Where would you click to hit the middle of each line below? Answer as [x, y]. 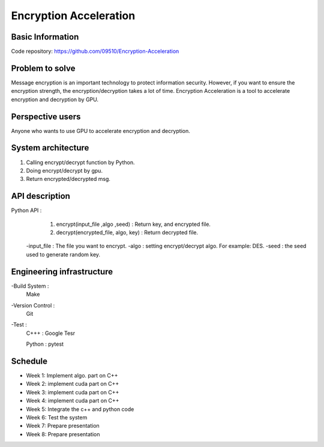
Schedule [29, 361]
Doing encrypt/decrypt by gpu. [64, 170]
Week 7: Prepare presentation [63, 426]
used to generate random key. [63, 254]
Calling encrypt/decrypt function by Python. [80, 162]
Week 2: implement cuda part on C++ [73, 384]
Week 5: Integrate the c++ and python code [80, 409]
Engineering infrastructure [62, 272]
